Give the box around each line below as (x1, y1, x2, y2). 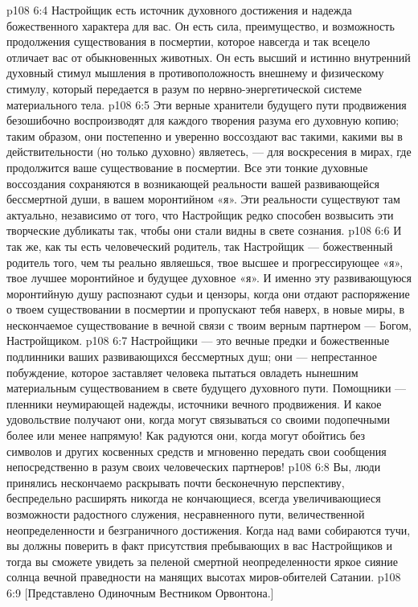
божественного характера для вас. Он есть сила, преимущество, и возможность (6, 17, 395, 34)
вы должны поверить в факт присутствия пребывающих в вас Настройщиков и (6, 537, 393, 554)
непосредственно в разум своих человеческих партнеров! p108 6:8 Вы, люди (6, 458, 381, 475)
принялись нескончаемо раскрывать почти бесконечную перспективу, (6, 474, 345, 490)
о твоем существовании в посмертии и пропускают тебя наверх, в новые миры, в (6, 301, 405, 318)
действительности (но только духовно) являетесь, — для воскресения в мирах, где (6, 143, 412, 160)
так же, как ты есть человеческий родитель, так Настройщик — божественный (6, 237, 393, 254)
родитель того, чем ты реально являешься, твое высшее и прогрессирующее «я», (6, 253, 404, 270)
